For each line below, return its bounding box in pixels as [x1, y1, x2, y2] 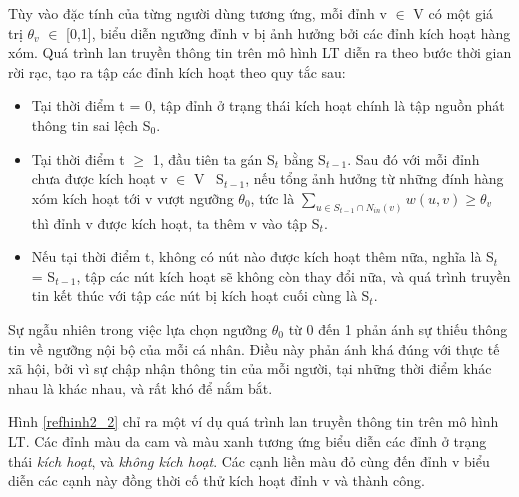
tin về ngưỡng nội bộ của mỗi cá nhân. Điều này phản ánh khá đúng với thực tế [8, 338, 500, 359]
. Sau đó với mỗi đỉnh [347, 148, 480, 169]
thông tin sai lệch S [31, 114, 151, 135]
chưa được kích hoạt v [31, 168, 168, 189]
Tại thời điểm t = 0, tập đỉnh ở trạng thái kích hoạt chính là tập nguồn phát [31, 95, 505, 116]
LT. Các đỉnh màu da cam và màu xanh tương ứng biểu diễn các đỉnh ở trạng [8, 430, 487, 451]
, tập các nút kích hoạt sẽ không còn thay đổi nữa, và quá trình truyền [76, 265, 511, 286]
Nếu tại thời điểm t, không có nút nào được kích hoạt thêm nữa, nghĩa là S [31, 246, 494, 267]
